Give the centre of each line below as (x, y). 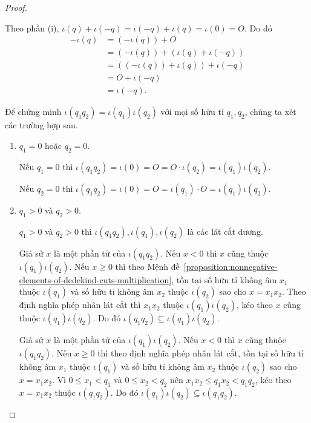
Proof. (16, 7)
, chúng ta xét (270, 112)
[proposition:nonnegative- (231, 266)
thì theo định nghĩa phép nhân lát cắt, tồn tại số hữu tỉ (201, 353)
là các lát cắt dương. (225, 231)
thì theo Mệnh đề (147, 266)
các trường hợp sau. (41, 125)
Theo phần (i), (32, 28)
